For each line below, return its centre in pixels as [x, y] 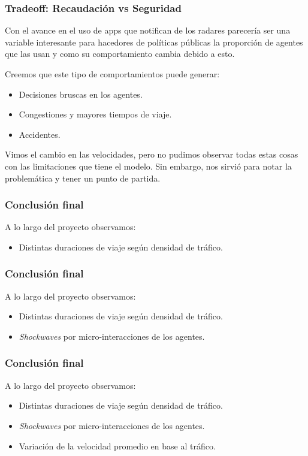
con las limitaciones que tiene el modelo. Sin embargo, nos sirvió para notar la [148, 166]
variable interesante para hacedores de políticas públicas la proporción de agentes [154, 42]
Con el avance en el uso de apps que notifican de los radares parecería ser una [148, 30]
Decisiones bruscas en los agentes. [81, 94]
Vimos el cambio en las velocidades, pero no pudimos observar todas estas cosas [152, 154]
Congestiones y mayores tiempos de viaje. [95, 114]
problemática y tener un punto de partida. [83, 178]
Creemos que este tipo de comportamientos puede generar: [112, 74]
